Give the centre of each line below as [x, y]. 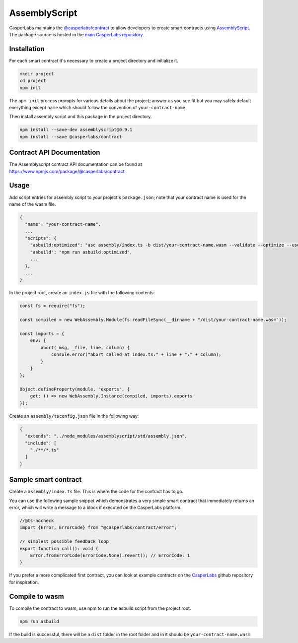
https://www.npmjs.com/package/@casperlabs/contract [67, 171]
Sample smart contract [45, 480]
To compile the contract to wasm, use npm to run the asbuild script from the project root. [100, 608]
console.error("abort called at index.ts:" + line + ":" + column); [136, 354]
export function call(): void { [59, 548]
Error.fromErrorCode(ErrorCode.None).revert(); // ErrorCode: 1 [110, 555]
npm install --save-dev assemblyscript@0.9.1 [76, 130]
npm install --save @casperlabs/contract [71, 137]
